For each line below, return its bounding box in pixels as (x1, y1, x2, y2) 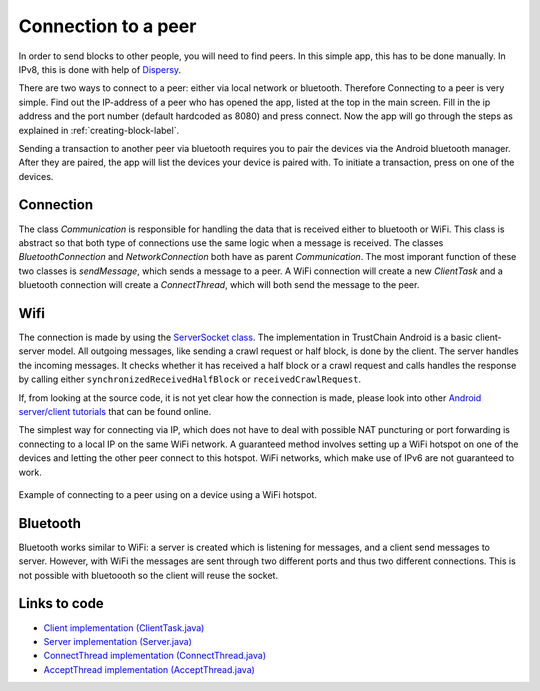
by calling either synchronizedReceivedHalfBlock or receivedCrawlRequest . (18, 373, 362, 385)
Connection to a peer (18, 15, 197, 37)
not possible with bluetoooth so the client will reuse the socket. (18, 569, 279, 581)
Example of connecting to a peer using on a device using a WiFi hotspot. (18, 488, 317, 500)
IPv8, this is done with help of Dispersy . (18, 63, 182, 75)
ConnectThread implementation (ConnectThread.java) (43, 650, 267, 662)
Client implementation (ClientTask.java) (43, 621, 205, 634)
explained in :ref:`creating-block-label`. (18, 124, 180, 136)
